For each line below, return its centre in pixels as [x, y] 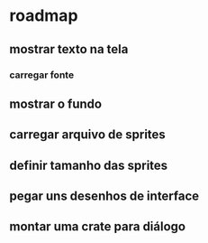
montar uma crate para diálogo [98, 227]
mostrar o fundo [55, 103]
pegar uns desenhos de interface [104, 196]
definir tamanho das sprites [89, 165]
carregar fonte [42, 75]
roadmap [44, 16]
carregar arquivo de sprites [88, 135]
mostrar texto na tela [69, 49]
